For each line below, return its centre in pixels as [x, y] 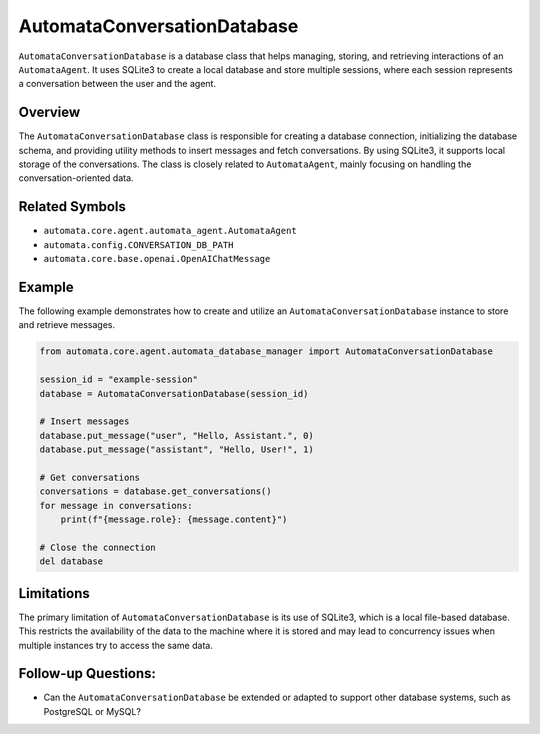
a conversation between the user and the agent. [117, 84]
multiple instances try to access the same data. [116, 645]
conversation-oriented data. [76, 178]
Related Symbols [72, 206]
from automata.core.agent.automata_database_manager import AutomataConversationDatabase [266, 351]
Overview [49, 112]
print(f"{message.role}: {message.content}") [174, 519]
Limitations [54, 593]
